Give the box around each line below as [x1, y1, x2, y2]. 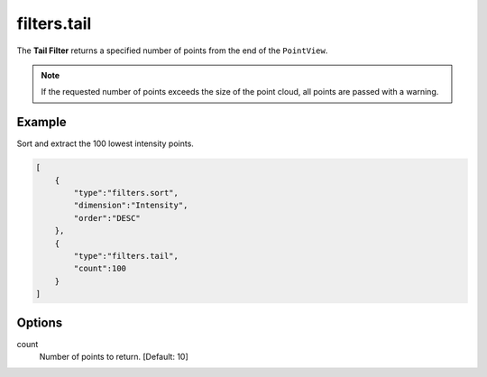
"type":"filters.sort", [73, 188, 179, 198]
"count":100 [73, 263, 126, 274]
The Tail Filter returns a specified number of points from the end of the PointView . [16, 45, 328, 56]
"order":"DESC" [73, 213, 142, 223]
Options [16, 315, 63, 330]
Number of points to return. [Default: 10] [39, 352, 188, 363]
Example [16, 115, 67, 130]
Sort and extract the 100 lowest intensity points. [16, 138, 194, 149]
